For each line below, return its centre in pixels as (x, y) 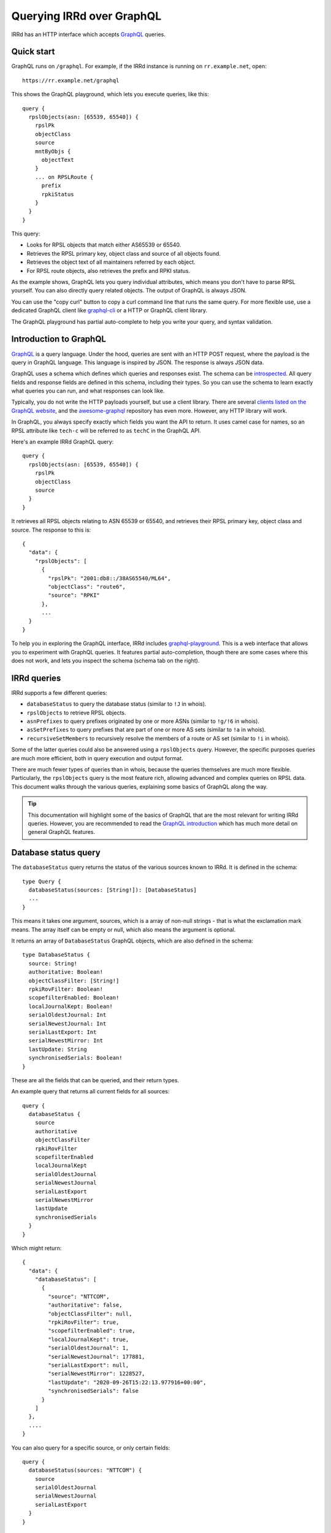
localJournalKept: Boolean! (71, 1006)
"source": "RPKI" (74, 595)
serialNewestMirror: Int (66, 1041)
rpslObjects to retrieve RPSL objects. (76, 713)
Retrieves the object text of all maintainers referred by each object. (111, 262)
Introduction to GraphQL (59, 339)
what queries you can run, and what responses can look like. (88, 391)
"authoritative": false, (85, 1305)
